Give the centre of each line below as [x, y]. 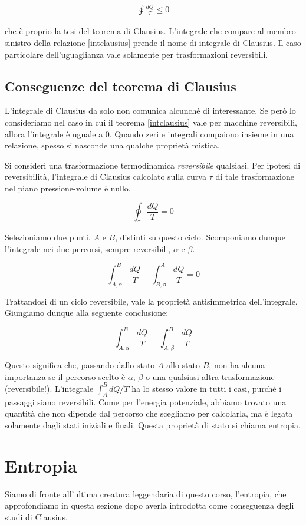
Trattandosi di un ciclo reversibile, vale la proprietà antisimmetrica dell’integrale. [151, 301]
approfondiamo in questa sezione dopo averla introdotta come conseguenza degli [149, 505]
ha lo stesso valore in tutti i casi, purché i [207, 388]
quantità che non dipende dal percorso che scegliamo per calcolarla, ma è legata [149, 413]
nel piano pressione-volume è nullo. [68, 188]
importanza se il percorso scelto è [65, 376]
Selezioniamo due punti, [48, 237]
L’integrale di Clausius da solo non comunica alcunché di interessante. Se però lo [150, 110]
